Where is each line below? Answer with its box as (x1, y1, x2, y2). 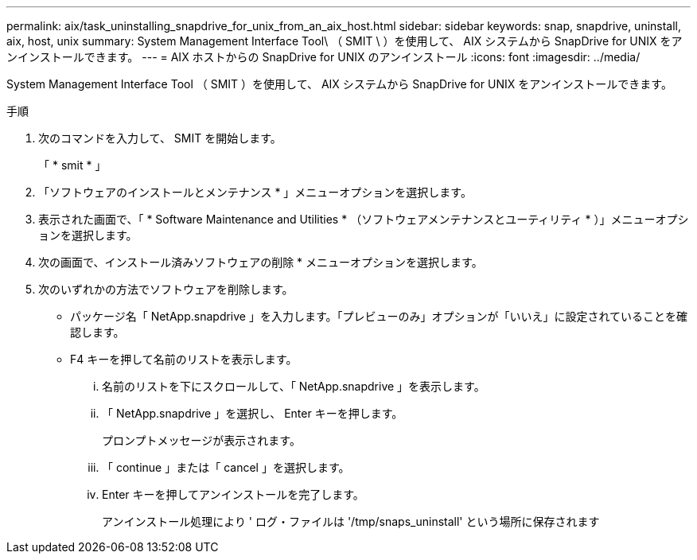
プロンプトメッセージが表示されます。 (102, 434, 301, 447)
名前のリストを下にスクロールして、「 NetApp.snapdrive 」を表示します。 (102, 379, 485, 393)
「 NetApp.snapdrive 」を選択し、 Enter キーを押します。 (102, 406, 403, 420)
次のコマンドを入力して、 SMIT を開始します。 (38, 131, 282, 145)
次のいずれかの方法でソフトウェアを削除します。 (38, 282, 294, 296)
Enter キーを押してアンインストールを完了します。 (102, 488, 364, 501)
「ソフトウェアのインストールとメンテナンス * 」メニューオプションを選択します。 (38, 185, 472, 199)
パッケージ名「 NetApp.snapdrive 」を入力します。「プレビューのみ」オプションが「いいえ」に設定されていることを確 (70, 309, 688, 323)
